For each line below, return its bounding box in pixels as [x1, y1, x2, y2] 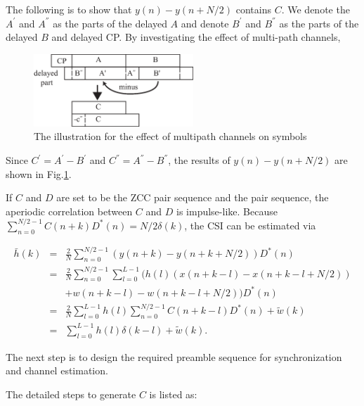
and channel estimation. [6, 363, 108, 378]
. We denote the [281, 2, 350, 16]
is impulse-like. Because [176, 203, 278, 218]
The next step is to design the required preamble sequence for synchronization [6, 349, 342, 364]
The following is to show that [6, 2, 132, 16]
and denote [181, 15, 229, 30]
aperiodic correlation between [6, 203, 133, 218]
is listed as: [149, 386, 197, 401]
